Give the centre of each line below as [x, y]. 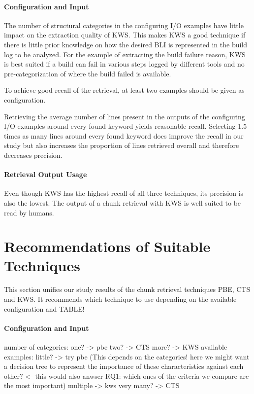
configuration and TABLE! [44, 308]
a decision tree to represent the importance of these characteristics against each [124, 366]
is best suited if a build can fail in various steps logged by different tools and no [124, 64]
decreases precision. [33, 155]
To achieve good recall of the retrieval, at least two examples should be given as [124, 90]
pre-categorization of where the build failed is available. [88, 73]
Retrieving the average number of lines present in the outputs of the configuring [125, 116]
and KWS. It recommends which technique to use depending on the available [120, 299]
